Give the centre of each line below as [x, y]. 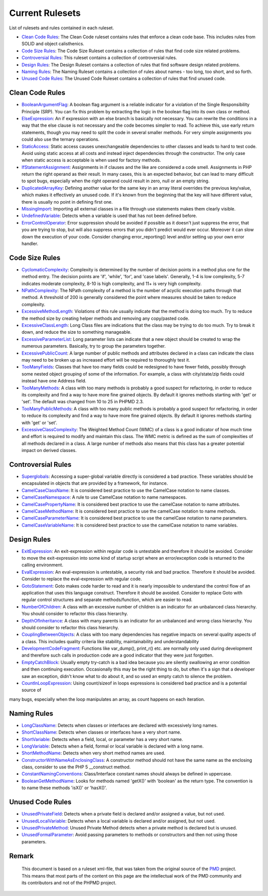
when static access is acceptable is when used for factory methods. [91, 160]
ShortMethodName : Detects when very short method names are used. [94, 753]
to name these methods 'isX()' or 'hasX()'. [64, 788]
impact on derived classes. [49, 450]
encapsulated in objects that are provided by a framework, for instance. [95, 483]
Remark [22, 856]
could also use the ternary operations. [61, 140]
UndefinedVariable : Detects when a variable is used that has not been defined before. [109, 216]
